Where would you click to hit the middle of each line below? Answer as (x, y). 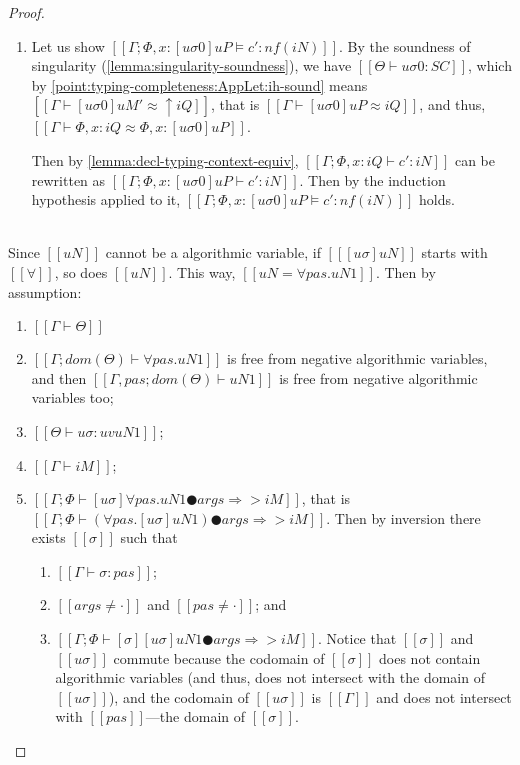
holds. (436, 199)
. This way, (202, 271)
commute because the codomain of (219, 657)
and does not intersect (444, 696)
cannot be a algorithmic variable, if (213, 252)
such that (149, 537)
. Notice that (357, 638)
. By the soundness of (405, 45)
